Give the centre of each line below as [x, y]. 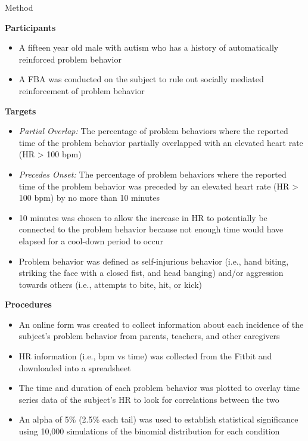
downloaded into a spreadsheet [75, 367]
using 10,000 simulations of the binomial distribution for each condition [149, 431]
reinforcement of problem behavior [82, 90]
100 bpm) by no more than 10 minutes [89, 198]
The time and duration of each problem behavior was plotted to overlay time [159, 388]
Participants [30, 27]
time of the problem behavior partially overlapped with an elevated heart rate [161, 142]
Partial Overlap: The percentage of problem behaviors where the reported [153, 131]
